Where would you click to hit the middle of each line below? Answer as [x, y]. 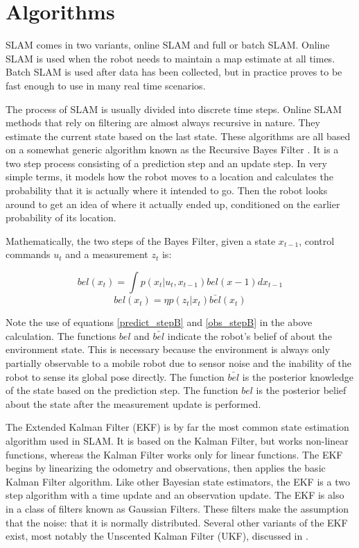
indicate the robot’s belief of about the [249, 335]
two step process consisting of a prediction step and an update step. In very [166, 163]
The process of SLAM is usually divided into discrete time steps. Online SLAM [174, 109]
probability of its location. [61, 217]
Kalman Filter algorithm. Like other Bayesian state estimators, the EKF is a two [178, 481]
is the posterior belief [301, 390]
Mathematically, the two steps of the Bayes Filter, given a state [141, 240]
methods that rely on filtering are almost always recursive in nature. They [163, 122]
